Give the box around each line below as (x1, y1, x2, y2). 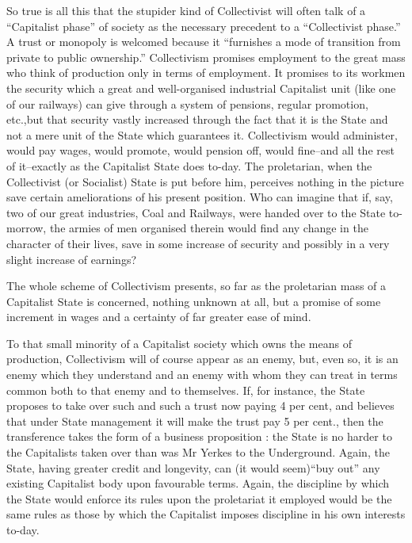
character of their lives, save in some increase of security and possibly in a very (6, 235, 390, 251)
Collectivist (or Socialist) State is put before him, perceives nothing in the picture (6, 173, 404, 189)
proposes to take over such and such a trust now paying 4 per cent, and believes (6, 397, 395, 414)
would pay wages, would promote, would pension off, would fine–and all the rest (6, 142, 395, 159)
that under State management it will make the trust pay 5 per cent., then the (6, 412, 383, 429)
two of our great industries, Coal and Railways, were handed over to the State (6, 204, 386, 220)
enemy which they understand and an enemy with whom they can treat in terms (6, 366, 398, 383)
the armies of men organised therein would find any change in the (49, 220, 368, 236)
